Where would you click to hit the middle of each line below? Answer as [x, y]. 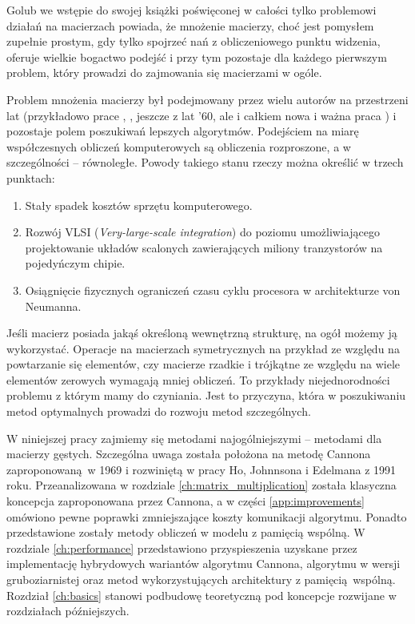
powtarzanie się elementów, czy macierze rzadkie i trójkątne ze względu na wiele [204, 364]
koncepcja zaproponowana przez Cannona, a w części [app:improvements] [186, 501]
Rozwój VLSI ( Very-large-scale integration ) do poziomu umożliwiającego [202, 232]
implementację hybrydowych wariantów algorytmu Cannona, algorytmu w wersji [204, 564]
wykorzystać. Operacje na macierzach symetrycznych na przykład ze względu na [203, 348]
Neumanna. [53, 306]
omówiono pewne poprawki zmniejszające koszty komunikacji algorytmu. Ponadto [207, 516]
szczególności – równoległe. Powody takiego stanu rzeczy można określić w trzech [205, 162]
